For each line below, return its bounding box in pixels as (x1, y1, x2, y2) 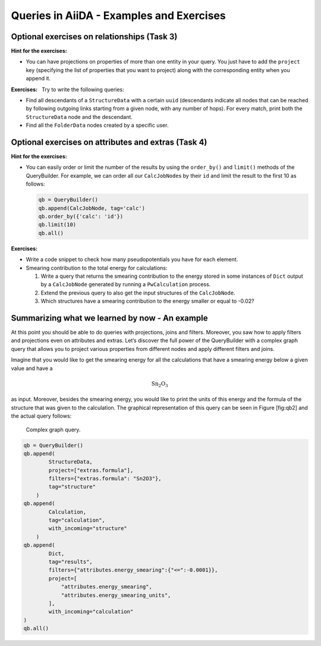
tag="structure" (48, 484, 96, 490)
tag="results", (48, 558, 93, 565)
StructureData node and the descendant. (26, 113, 133, 120)
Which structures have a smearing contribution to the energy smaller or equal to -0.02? (40, 297, 255, 305)
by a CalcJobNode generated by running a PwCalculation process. (40, 281, 211, 288)
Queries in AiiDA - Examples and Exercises (11, 9, 226, 22)
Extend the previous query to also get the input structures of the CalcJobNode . (40, 289, 235, 296)
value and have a (11, 365, 53, 372)
